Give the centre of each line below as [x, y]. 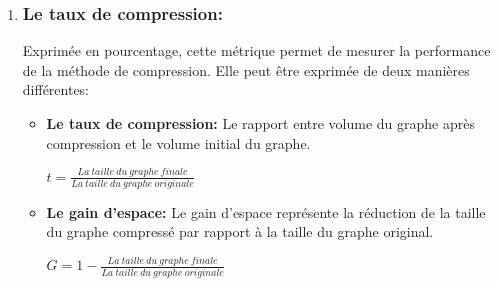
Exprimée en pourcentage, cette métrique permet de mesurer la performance [256, 50]
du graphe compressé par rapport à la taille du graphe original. [240, 231]
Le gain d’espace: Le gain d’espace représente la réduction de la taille [266, 211]
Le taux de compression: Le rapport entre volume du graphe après [260, 123]
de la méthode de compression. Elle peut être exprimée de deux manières [246, 69]
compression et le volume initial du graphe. [178, 142]
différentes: [56, 89]
